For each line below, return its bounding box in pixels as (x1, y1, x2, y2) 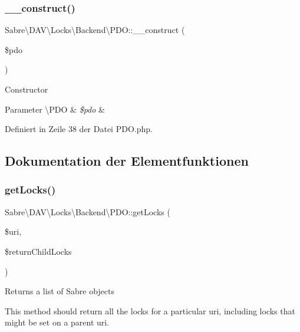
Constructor (5, 83, 48, 95)
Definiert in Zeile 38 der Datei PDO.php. (5, 123, 153, 135)
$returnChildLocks (5, 245, 72, 257)
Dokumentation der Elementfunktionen (5, 152, 249, 170)
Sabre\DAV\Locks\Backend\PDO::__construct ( (5, 24, 185, 36)
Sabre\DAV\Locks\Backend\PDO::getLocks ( (5, 205, 170, 218)
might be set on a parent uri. (5, 316, 110, 328)
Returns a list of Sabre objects (5, 285, 115, 297)
